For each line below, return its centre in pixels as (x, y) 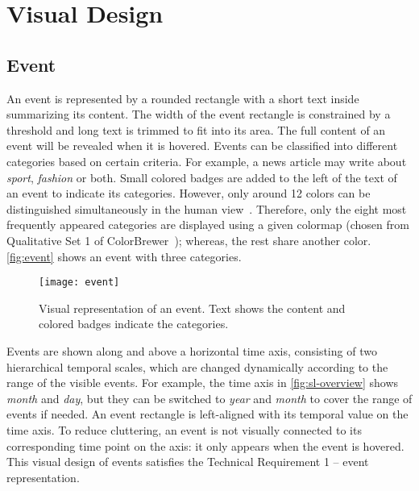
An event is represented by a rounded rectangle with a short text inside (183, 98)
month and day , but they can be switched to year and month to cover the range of (209, 398)
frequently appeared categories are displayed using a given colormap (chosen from (208, 225)
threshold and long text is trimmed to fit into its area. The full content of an (196, 129)
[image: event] (79, 283)
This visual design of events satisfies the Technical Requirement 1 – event (188, 462)
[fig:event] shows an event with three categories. (124, 256)
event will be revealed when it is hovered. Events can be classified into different (202, 146)
